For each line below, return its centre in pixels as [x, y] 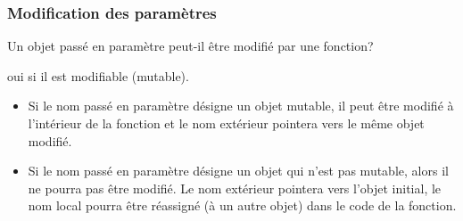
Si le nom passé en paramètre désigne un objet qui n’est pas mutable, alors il [238, 171]
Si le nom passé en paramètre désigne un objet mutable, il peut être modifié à [241, 106]
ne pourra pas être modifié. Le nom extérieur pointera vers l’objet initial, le [235, 188]
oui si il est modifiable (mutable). [98, 75]
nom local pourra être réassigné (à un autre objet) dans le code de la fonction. [242, 205]
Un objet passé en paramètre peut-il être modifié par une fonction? [190, 46]
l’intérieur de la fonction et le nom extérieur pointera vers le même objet [226, 123]
